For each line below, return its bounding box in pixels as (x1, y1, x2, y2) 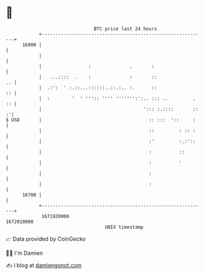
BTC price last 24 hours (93, 26, 157, 32)
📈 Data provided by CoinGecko (6, 235, 86, 243)
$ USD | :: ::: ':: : (6, 116, 196, 123)
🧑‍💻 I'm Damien (6, 249, 44, 257)
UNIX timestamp (104, 224, 144, 230)
